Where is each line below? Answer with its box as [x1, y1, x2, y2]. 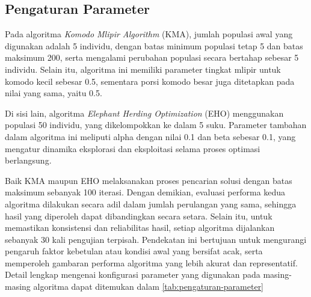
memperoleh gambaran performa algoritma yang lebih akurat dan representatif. [5, 256, 298, 269]
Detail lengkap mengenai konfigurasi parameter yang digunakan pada [5, 268, 260, 281]
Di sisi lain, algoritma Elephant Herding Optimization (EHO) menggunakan [5, 106, 284, 119]
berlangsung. [5, 154, 52, 167]
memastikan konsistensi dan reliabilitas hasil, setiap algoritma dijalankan [5, 221, 275, 234]
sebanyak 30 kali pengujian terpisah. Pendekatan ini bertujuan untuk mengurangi [5, 233, 307, 245]
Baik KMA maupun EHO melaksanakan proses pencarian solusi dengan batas [5, 174, 292, 186]
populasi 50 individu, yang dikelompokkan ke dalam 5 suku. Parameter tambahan [5, 118, 307, 131]
